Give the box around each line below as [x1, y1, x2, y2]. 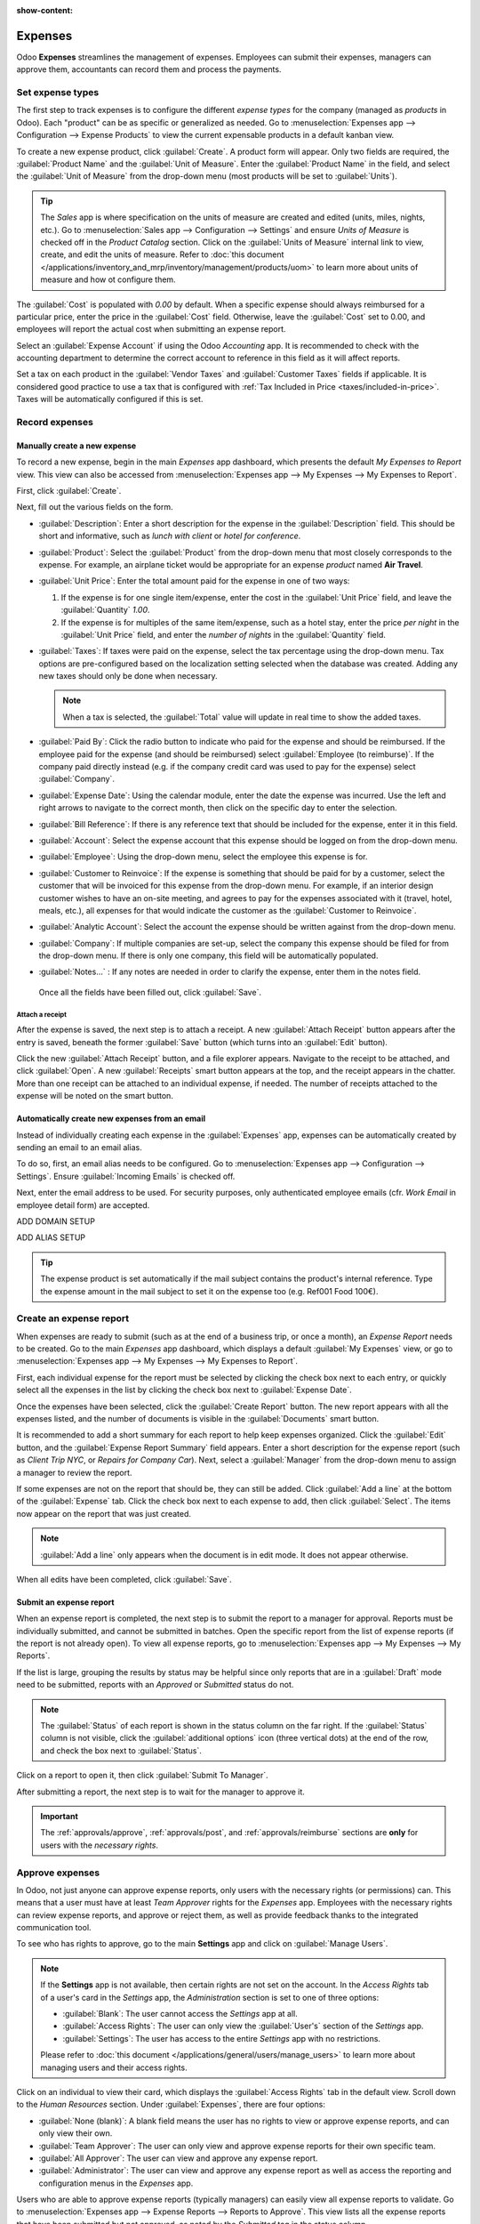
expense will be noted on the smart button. [16, 1091, 173, 1101]
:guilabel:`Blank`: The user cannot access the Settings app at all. [62, 2009, 298, 2019]
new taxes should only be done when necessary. [38, 671, 218, 681]
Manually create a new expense [16, 440, 137, 451]
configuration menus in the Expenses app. [38, 2178, 194, 2188]
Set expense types [16, 86, 100, 99]
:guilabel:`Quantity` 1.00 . [60, 605, 150, 616]
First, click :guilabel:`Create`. [16, 485, 122, 496]
